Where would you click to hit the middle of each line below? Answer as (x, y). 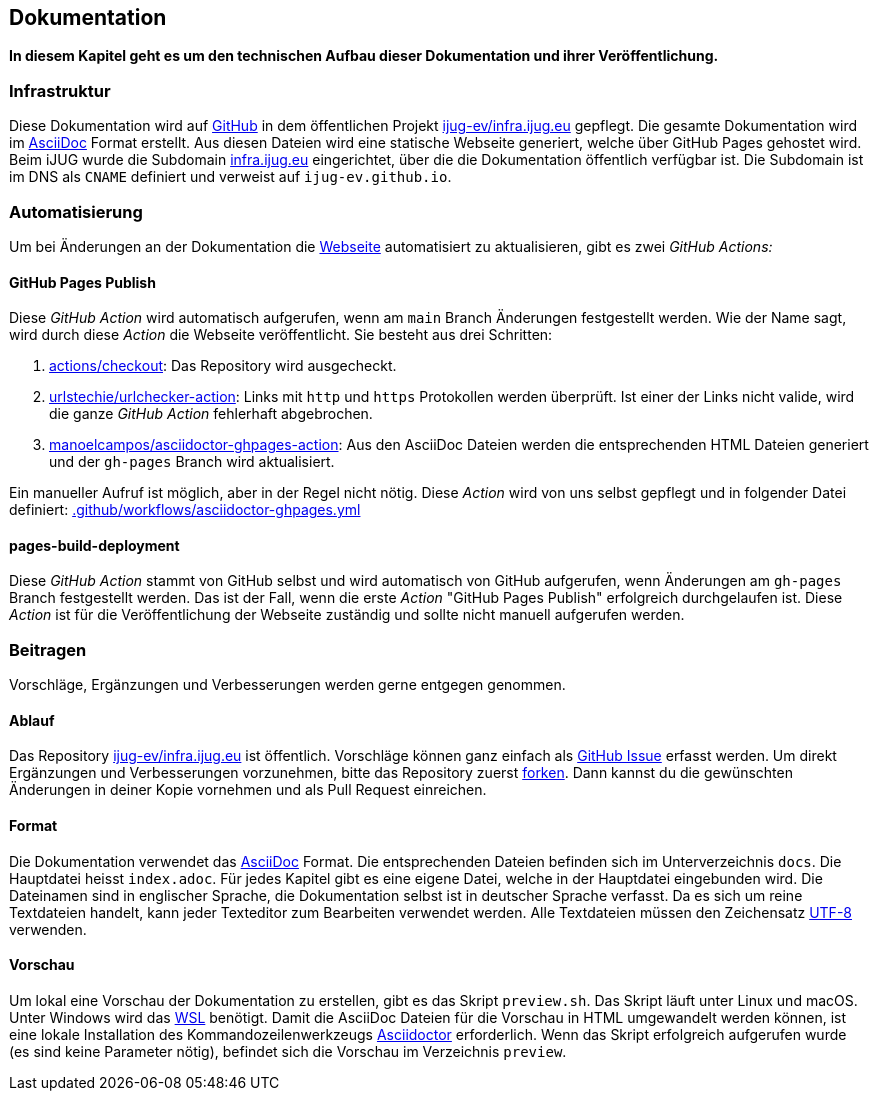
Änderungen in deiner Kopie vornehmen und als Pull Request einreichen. (248, 790)
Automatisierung (76, 211)
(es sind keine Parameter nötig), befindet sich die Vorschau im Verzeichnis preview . (288, 1051)
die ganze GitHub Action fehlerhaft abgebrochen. (211, 414)
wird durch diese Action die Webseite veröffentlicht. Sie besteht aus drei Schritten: (281, 335)
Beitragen (48, 649)
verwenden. (48, 929)
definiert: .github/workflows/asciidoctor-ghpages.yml (185, 510)
